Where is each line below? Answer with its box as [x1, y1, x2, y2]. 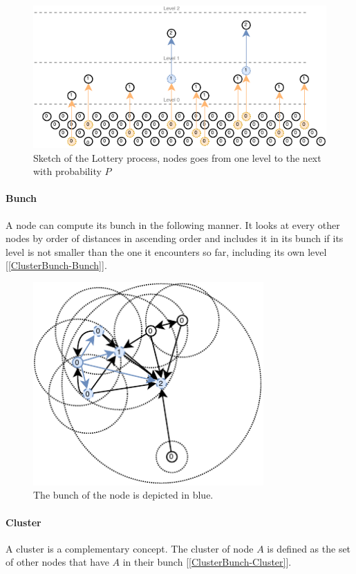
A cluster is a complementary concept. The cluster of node [6, 541, 254, 555]
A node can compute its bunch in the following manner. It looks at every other [6, 217, 340, 232]
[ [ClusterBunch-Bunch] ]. [6, 258, 107, 272]
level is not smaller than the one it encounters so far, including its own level [6, 244, 327, 259]
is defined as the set [267, 541, 351, 555]
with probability [33, 164, 102, 178]
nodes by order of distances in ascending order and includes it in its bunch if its [6, 231, 344, 246]
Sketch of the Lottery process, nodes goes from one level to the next [33, 150, 321, 165]
